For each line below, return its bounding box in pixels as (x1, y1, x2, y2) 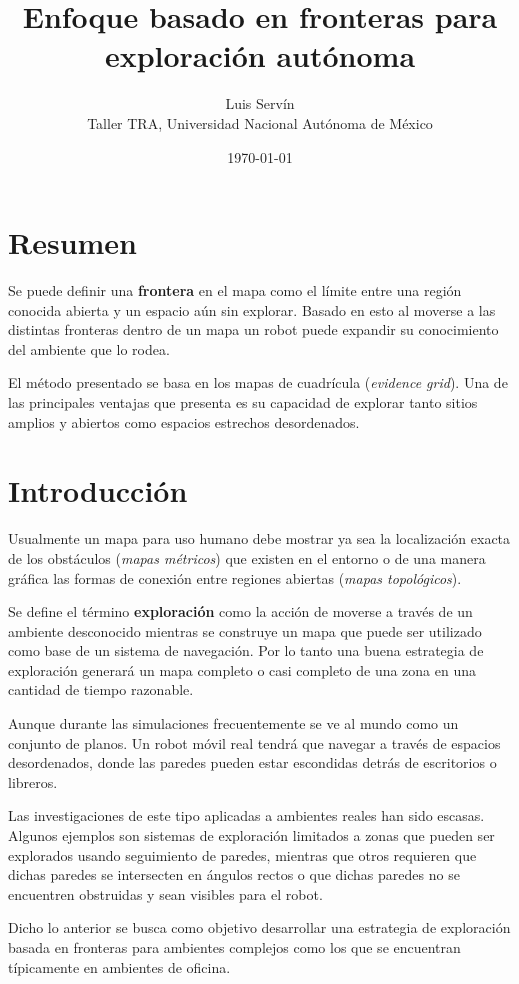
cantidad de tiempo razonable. (8, 679, 194, 700)
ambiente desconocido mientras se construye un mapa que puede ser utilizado (8, 620, 482, 641)
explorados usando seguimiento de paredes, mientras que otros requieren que (8, 844, 477, 865)
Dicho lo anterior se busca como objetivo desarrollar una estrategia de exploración (8, 917, 511, 938)
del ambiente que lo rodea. (8, 338, 170, 359)
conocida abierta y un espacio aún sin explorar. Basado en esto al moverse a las (8, 299, 496, 320)
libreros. (8, 771, 58, 792)
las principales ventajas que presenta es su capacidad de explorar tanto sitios (8, 392, 478, 412)
